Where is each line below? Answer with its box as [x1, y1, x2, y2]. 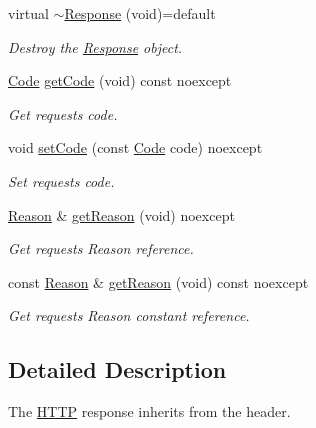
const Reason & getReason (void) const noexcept [8, 271, 309, 292]
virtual [8, 3, 49, 23]
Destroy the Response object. [8, 36, 183, 57]
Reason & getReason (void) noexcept [8, 204, 235, 225]
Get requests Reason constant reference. [8, 305, 250, 326]
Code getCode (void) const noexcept [8, 70, 232, 91]
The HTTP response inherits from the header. [8, 401, 291, 422]
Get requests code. [8, 103, 118, 124]
